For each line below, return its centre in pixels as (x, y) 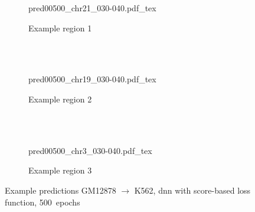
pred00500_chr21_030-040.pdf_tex (92, 8)
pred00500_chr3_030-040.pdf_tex (90, 150)
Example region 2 (60, 99)
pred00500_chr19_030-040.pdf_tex (92, 79)
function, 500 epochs (42, 202)
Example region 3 (60, 170)
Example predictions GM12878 (61, 190)
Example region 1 (60, 28)
